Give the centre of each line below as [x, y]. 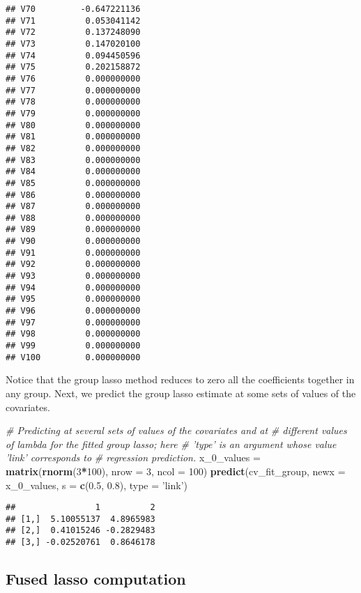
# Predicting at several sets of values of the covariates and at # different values [176, 430]
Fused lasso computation [96, 579]
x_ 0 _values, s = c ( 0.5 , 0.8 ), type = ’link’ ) [97, 485]
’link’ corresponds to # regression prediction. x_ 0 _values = [133, 457]
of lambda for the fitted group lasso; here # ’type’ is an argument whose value [171, 444]
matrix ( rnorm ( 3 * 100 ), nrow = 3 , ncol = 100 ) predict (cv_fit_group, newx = [176, 471]
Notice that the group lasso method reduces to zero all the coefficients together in [180, 379]
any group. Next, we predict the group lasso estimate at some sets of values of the [181, 393]
